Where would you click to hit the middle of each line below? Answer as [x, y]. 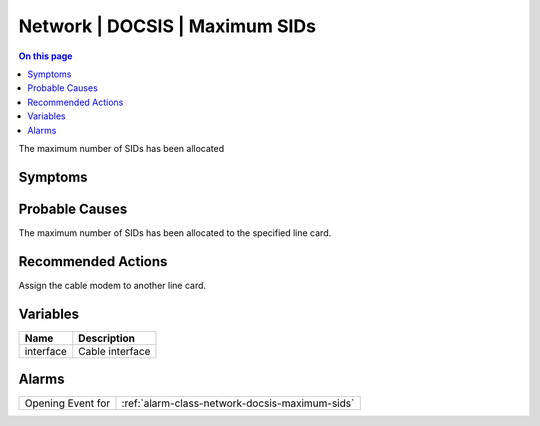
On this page [45, 56]
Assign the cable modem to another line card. [112, 285]
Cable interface [114, 351]
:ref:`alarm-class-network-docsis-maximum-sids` [238, 403]
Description [106, 338]
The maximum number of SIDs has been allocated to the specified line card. [175, 232]
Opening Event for [67, 403]
